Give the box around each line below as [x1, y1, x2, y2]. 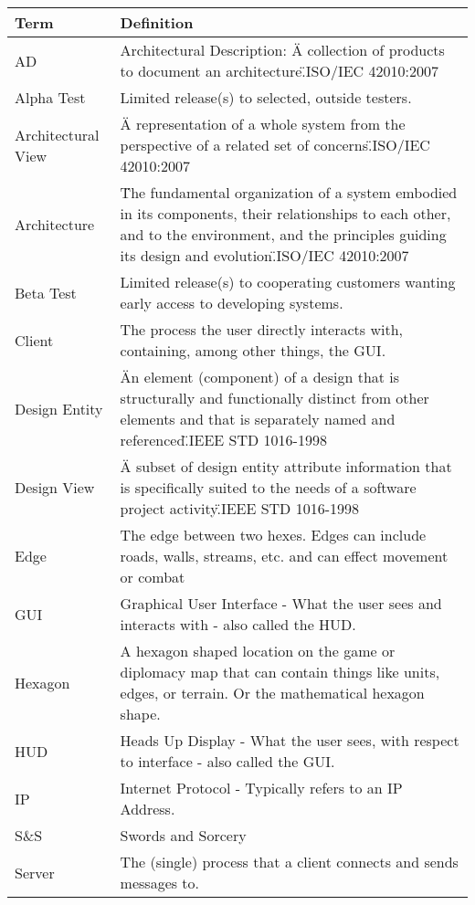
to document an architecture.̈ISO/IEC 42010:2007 [120, 60, 438, 81]
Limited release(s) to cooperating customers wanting [120, 271, 456, 292]
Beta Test [15, 281, 77, 303]
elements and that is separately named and [120, 408, 396, 429]
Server [15, 861, 55, 883]
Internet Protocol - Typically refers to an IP [120, 777, 403, 798]
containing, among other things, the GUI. [120, 340, 386, 361]
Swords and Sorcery [120, 825, 247, 846]
